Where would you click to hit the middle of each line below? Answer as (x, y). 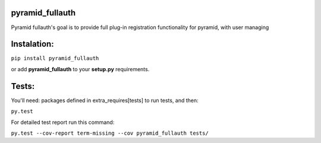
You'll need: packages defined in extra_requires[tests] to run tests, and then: (105, 100)
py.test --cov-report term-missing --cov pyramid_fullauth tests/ (110, 133)
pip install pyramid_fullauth (55, 58)
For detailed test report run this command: (63, 122)
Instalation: (32, 44)
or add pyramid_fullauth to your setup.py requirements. (80, 69)
